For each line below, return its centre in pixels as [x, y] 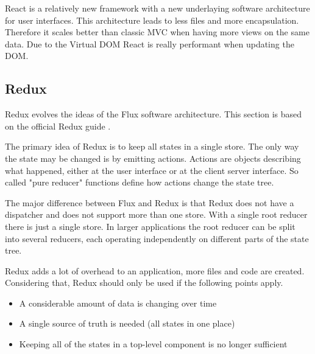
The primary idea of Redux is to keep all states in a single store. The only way [152, 146]
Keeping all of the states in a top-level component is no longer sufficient [153, 344]
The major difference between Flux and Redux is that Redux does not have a [150, 202]
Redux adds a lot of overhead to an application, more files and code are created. [155, 270]
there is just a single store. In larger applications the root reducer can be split [150, 226]
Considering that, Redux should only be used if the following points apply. [144, 283]
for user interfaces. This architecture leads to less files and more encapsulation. [152, 20]
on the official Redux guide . [58, 126]
